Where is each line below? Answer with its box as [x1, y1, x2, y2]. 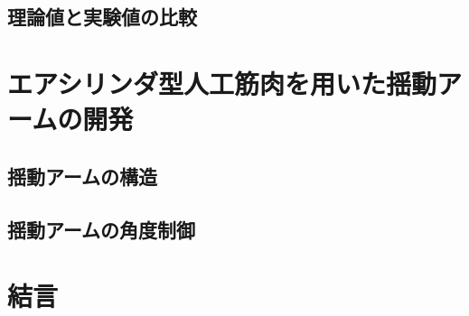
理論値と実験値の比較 [7, 3, 197, 31]
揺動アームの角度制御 [7, 215, 196, 243]
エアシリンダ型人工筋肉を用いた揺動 [7, 64, 436, 101]
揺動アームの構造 [7, 162, 158, 190]
